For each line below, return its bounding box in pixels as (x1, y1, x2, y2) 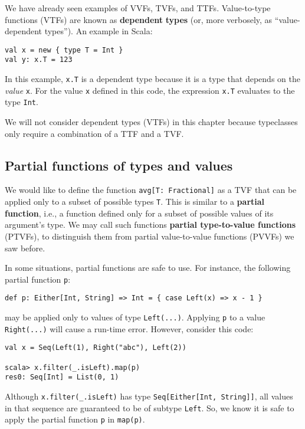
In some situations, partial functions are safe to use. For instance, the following (5, 261, 291, 274)
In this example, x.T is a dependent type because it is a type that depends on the (5, 73, 300, 85)
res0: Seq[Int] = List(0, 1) (5, 373, 119, 382)
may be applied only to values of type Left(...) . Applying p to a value (5, 311, 265, 323)
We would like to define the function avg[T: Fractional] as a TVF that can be (5, 184, 297, 196)
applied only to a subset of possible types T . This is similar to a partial (5, 195, 265, 208)
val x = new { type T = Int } (5, 45, 123, 54)
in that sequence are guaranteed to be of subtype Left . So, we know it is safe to (5, 401, 294, 414)
